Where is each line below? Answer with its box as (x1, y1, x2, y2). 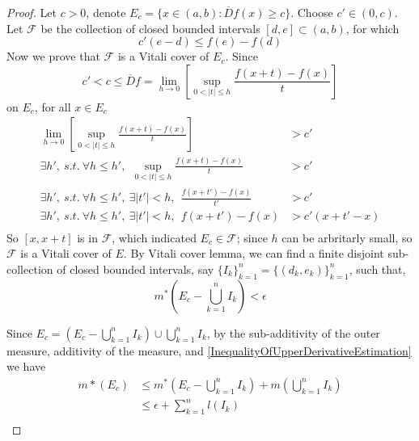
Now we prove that (6, 48, 100, 65)
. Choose (290, 4, 333, 20)
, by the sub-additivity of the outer (206, 324, 380, 341)
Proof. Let (6, 4, 57, 20)
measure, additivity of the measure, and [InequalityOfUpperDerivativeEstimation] (6, 342, 412, 359)
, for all (34, 98, 71, 115)
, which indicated (112, 229, 197, 246)
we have (6, 358, 46, 375)
